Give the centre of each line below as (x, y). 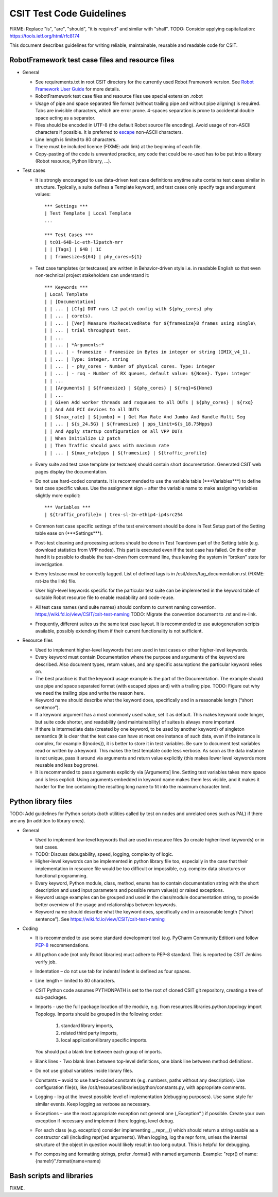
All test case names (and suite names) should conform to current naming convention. (126, 607)
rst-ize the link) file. (56, 581)
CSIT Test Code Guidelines (68, 13)
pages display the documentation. (71, 471)
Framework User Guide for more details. (78, 89)
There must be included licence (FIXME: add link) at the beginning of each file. (118, 147)
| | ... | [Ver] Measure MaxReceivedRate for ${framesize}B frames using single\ (150, 323)
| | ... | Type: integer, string (86, 359)
